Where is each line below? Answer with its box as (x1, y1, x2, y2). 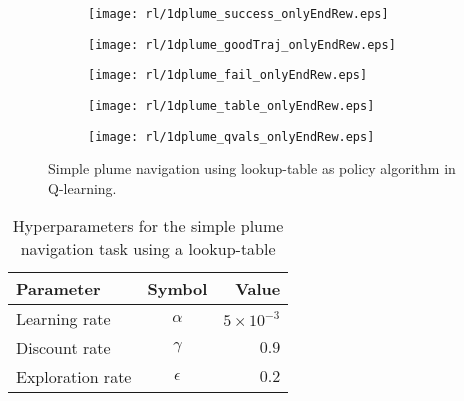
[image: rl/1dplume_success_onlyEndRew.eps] (88, 7, 389, 21)
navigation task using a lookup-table (20, 237, 276, 261)
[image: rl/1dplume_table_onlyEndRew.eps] (88, 98, 375, 113)
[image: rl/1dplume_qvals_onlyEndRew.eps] (88, 129, 375, 144)
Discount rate (16, 336, 111, 360)
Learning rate (16, 307, 111, 331)
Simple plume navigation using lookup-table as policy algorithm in (48, 158, 456, 179)
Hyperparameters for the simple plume (12, 214, 284, 238)
